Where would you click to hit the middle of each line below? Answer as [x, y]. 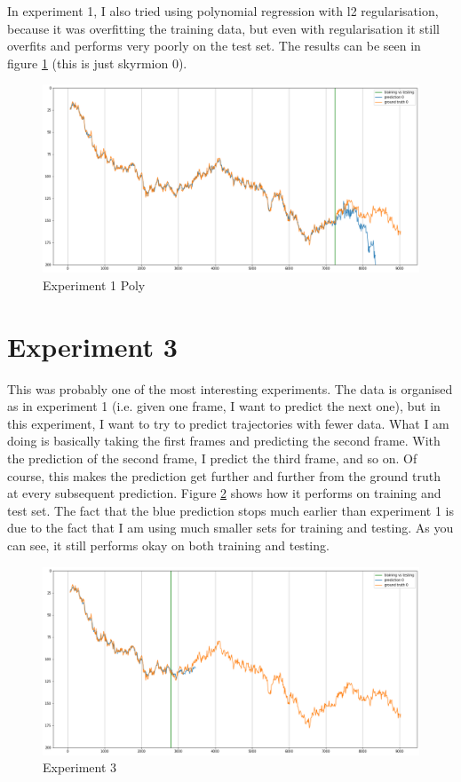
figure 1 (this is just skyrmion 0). [97, 63]
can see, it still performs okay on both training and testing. [168, 545]
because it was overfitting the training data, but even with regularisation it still [223, 28]
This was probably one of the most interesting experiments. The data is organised [230, 388]
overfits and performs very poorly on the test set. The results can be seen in [214, 46]
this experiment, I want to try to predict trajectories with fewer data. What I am [228, 423]
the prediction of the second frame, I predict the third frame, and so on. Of [212, 458]
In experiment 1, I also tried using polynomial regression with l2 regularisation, [223, 11]
